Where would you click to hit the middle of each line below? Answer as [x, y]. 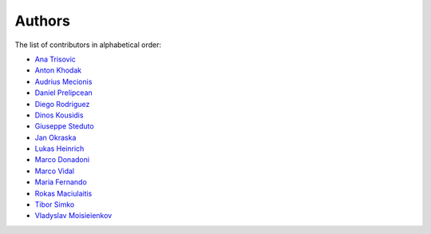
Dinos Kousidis [59, 115]
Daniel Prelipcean [64, 93]
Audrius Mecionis [63, 81]
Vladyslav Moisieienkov [73, 216]
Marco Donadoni [62, 160]
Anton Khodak [58, 70]
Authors [43, 21]
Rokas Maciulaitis [63, 193]
